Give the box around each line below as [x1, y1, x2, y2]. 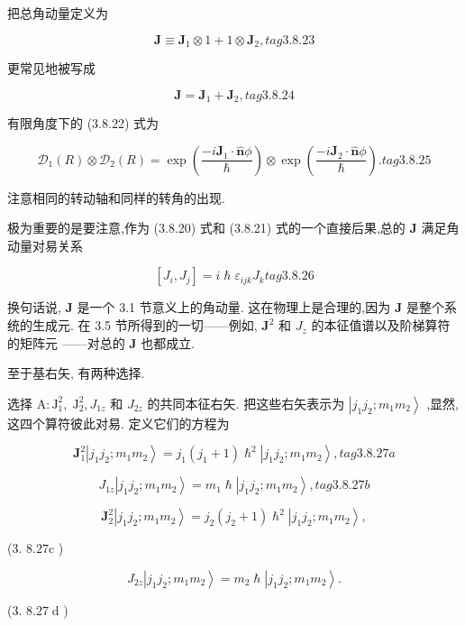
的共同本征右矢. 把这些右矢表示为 [147, 393, 345, 412]
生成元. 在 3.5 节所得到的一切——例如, [32, 316, 258, 335]
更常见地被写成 [7, 59, 96, 78]
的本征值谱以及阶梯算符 [311, 316, 451, 335]
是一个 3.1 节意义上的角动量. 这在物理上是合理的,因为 [77, 298, 391, 317]
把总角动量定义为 [7, 4, 108, 22]
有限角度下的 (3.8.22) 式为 [7, 114, 159, 133]
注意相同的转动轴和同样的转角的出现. [7, 188, 225, 207]
